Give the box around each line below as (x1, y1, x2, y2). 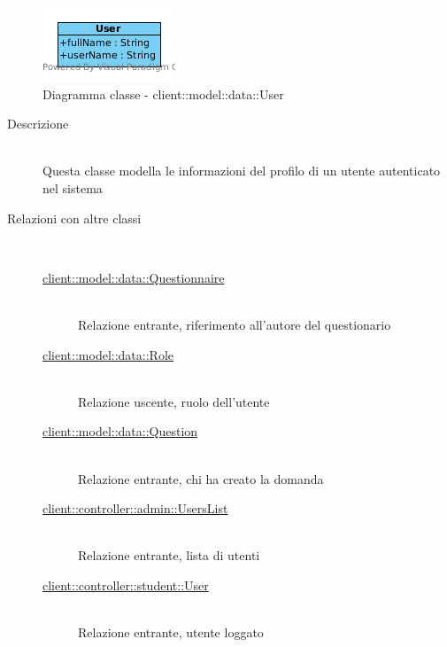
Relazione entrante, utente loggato (78, 623, 264, 642)
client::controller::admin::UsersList (42, 499, 228, 518)
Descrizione (7, 114, 69, 133)
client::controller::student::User (42, 575, 209, 594)
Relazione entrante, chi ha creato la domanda (78, 469, 324, 487)
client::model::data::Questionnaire (42, 268, 225, 286)
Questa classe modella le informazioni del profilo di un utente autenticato (42, 161, 441, 180)
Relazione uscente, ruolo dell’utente (78, 392, 270, 410)
